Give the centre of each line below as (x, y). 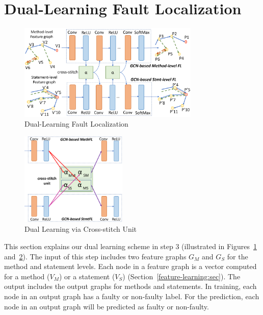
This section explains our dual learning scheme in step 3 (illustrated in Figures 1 (130, 246)
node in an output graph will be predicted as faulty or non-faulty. (107, 306)
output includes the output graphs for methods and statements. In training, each (130, 286)
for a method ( (27, 276)
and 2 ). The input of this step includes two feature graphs (95, 256)
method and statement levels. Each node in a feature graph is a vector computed (130, 266)
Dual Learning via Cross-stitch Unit (81, 229)
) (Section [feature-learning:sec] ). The (181, 276)
